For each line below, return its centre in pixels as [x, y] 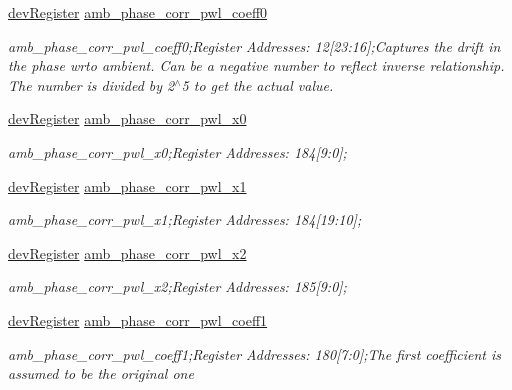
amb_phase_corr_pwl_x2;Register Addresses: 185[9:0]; [177, 286]
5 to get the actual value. [257, 84]
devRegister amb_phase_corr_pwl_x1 [127, 185]
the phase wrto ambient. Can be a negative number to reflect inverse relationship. [256, 65]
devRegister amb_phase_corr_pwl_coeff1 [138, 319]
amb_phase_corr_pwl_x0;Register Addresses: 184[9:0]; [177, 151]
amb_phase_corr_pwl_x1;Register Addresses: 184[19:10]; [185, 219]
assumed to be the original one [101, 373]
